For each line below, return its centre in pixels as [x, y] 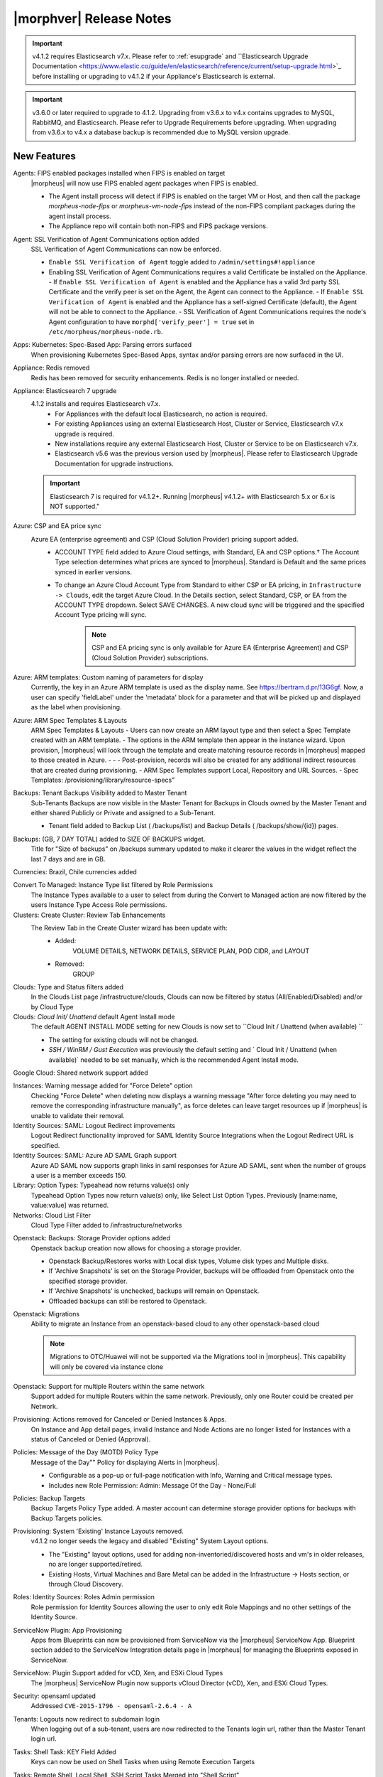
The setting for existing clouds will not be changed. [123, 1040]
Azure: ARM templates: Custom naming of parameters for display [108, 677]
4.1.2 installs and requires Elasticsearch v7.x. [96, 404]
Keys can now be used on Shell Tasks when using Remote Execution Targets [143, 1762]
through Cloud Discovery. [86, 1584]
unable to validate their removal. [78, 1115]
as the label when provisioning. [76, 707]
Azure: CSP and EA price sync [57, 526]
